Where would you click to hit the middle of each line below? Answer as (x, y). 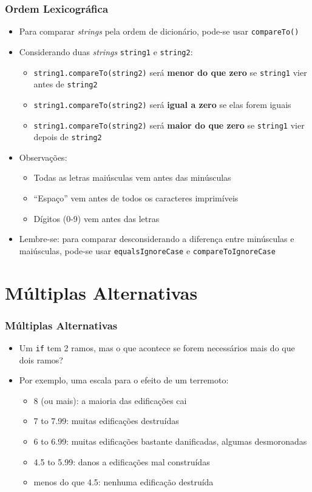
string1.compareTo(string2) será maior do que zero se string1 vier (169, 125)
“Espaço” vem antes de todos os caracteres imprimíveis (136, 198)
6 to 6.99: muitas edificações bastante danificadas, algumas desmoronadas (170, 441)
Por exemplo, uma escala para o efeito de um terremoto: (124, 380)
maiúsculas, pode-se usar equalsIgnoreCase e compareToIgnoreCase (147, 250)
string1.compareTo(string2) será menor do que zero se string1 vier (170, 72)
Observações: (43, 157)
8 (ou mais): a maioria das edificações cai (110, 400)
